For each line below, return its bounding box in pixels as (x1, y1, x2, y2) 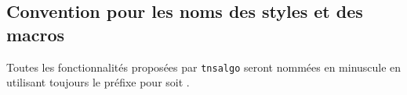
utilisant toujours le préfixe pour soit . (6, 74, 190, 90)
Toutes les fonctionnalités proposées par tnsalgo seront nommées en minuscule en (6, 58, 402, 75)
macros (6, 22, 65, 46)
